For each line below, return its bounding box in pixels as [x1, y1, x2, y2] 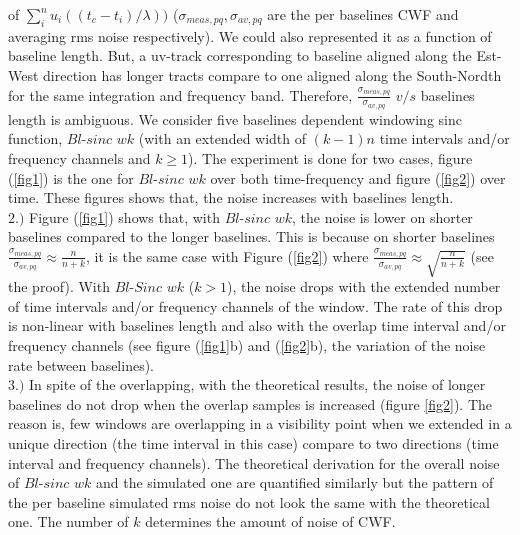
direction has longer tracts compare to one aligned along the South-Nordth [43, 64, 502, 85]
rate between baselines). [8, 354, 155, 375]
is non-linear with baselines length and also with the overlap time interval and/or [8, 315, 506, 336]
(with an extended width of [138, 128, 307, 149]
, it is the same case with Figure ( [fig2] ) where [85, 245, 369, 266]
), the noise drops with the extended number [227, 276, 501, 297]
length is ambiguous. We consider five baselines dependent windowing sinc [8, 108, 462, 129]
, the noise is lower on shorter [292, 206, 473, 227]
